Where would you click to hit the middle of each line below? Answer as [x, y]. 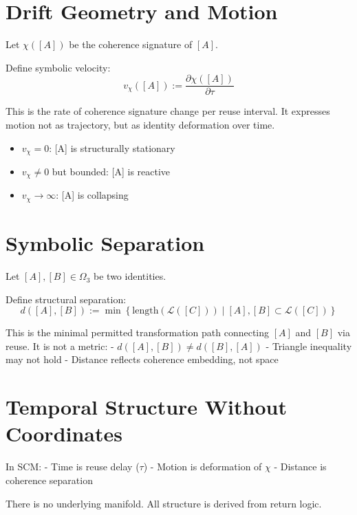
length [145, 311]
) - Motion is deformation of [203, 467]
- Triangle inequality [309, 346]
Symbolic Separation [105, 243]
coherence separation [49, 480]
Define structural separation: [66, 299]
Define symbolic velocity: [58, 67]
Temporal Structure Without [146, 407]
